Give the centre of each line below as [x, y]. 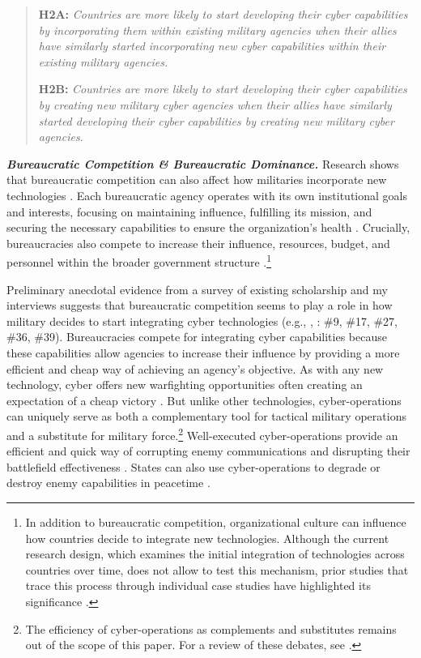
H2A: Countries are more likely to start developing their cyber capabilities [223, 14]
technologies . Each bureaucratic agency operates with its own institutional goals [207, 195]
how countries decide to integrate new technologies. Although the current [207, 538]
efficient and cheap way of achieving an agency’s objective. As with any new [195, 368]
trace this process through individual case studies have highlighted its [198, 585]
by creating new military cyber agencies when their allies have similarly [215, 104]
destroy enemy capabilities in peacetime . [108, 483]
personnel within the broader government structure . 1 [139, 261]
